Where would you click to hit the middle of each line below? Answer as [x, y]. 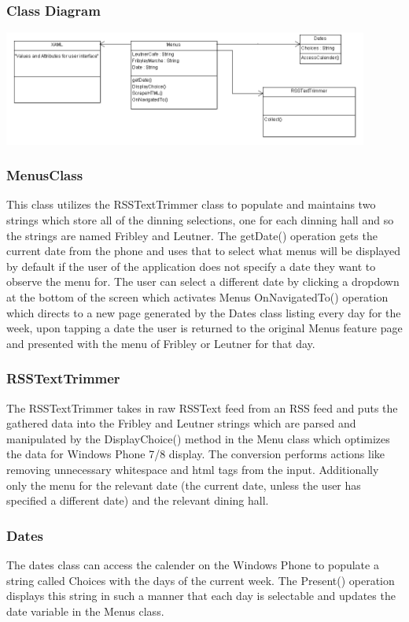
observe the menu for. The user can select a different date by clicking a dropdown [203, 281]
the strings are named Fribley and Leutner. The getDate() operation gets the [192, 235]
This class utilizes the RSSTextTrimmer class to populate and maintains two [191, 204]
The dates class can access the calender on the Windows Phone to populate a [193, 564]
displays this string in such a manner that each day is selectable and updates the [201, 596]
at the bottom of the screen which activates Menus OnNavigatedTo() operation [197, 296]
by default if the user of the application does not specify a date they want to [191, 266]
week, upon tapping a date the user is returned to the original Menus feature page [204, 328]
